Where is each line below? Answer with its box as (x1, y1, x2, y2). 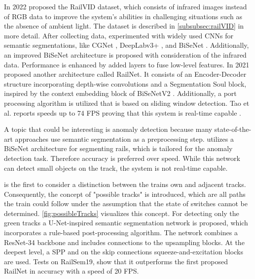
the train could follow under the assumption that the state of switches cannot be (4, 198, 248, 209)
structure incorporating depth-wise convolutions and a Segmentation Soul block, (4, 78, 247, 89)
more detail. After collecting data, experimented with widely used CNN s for (4, 30, 234, 40)
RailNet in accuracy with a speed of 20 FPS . (4, 266, 139, 276)
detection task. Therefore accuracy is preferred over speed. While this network (4, 153, 240, 163)
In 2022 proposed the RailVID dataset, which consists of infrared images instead (4, 1, 247, 11)
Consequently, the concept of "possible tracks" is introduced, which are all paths (4, 188, 246, 199)
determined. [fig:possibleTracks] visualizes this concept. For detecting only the (4, 208, 239, 218)
